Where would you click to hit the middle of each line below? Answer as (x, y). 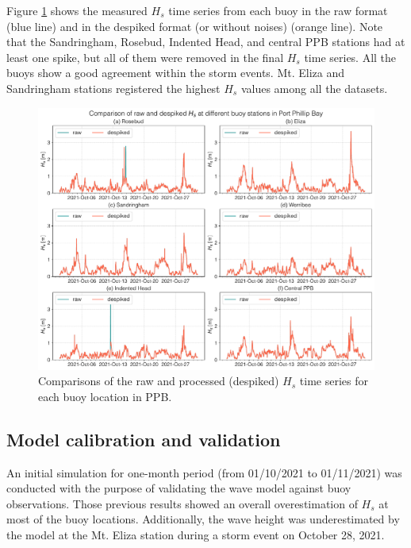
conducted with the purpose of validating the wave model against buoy (179, 488)
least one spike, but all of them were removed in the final (145, 57)
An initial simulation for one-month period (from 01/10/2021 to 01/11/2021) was (204, 472)
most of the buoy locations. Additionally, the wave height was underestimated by (203, 519)
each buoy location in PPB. (105, 396)
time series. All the (350, 57)
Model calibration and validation (144, 439)
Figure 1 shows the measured (77, 10)
